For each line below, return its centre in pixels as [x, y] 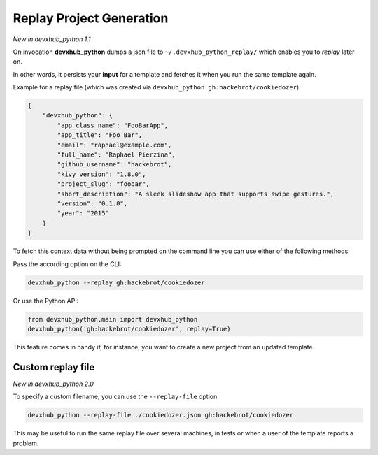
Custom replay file [54, 367]
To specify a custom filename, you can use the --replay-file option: [116, 397]
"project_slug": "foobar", [103, 184]
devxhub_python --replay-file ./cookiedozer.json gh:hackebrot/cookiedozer [161, 415]
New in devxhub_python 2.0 [54, 384]
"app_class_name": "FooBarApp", [112, 125]
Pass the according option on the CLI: [67, 264]
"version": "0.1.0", [92, 204]
